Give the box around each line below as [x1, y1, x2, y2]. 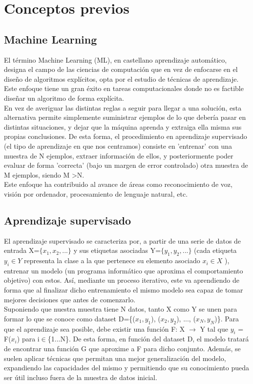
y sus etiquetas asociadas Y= [73, 245, 161, 255]
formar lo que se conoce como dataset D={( [4, 313, 135, 323]
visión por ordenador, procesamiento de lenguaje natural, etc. [4, 188, 188, 199]
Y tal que [200, 323, 228, 334]
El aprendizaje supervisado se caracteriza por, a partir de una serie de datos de [4, 235, 241, 246]
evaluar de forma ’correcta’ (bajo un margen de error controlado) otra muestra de [4, 160, 248, 170]
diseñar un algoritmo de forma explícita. [4, 92, 124, 103]
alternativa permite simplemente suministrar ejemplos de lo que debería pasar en [4, 112, 246, 122]
